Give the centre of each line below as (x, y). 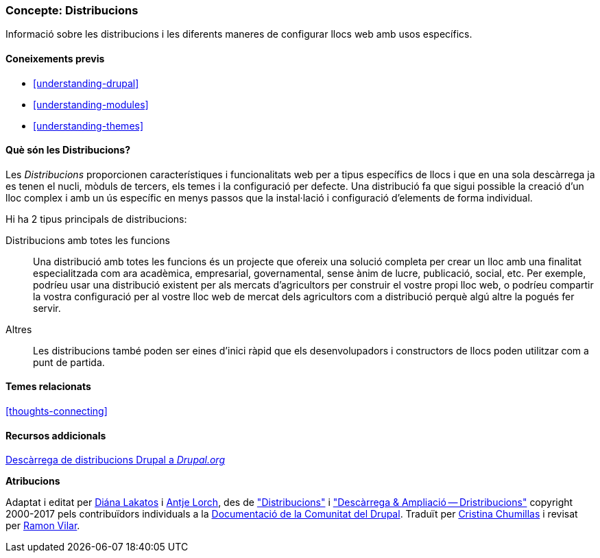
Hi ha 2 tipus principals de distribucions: (96, 219)
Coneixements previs (55, 58)
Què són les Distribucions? (68, 150)
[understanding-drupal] (86, 83)
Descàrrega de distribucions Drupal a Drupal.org (115, 460)
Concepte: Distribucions (72, 10)
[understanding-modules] (91, 104)
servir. (47, 308)
